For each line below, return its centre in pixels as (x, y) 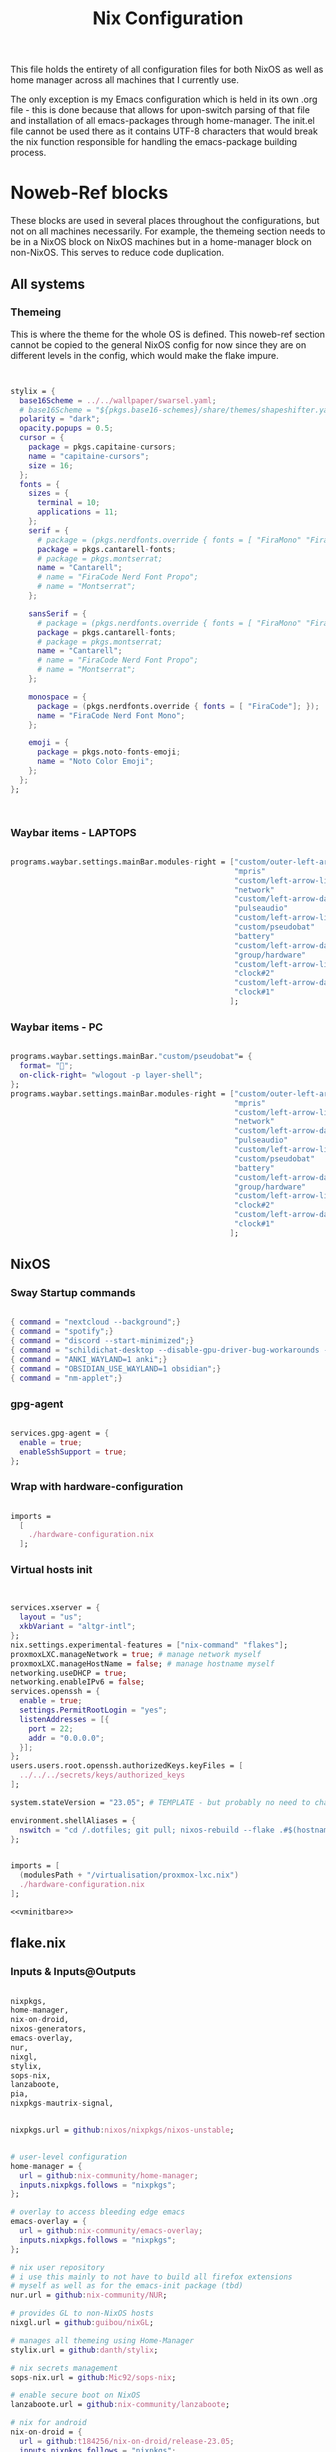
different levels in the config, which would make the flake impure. (144, 355)
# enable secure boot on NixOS (75, 2395)
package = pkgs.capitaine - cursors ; (102, 447)
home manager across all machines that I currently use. (125, 80)
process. (28, 153)
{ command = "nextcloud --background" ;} (96, 1322)
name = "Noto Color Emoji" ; (95, 762)
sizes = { (49, 493)
